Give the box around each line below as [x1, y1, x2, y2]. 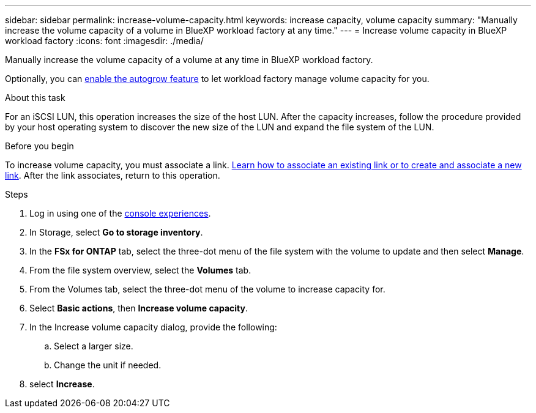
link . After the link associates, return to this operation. [5, 170, 220, 180]
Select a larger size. [54, 341, 133, 351]
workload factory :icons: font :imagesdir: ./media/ [5, 35, 204, 46]
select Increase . [29, 379, 95, 389]
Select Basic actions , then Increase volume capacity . [29, 303, 248, 313]
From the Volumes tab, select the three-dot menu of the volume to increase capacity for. [29, 284, 385, 294]
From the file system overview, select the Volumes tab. [29, 265, 251, 275]
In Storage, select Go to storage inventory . [29, 227, 203, 237]
